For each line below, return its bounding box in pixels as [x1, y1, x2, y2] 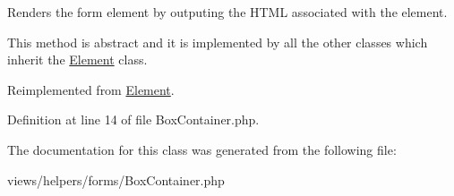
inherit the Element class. [7, 50, 148, 69]
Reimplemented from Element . [7, 80, 175, 98]
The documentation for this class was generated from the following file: [7, 140, 397, 158]
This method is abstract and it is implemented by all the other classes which [7, 32, 428, 51]
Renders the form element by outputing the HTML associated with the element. [7, 3, 448, 21]
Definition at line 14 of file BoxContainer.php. [7, 110, 260, 129]
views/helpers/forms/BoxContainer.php [7, 170, 225, 189]
